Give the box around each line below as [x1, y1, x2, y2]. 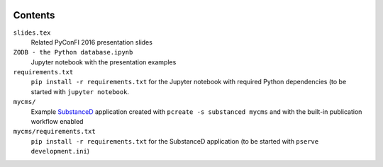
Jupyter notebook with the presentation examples [30, 57, 177, 67]
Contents [13, 9, 55, 21]
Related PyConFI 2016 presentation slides [30, 38, 152, 46]
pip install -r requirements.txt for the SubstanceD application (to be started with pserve [30, 137, 319, 145]
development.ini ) [30, 147, 90, 156]
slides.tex [13, 28, 51, 37]
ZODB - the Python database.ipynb [13, 48, 133, 57]
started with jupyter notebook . [30, 87, 130, 96]
